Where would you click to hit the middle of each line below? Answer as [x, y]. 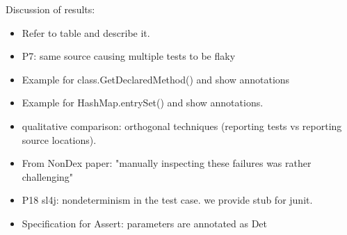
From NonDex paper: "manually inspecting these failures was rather [167, 163]
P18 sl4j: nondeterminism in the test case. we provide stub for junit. [167, 200]
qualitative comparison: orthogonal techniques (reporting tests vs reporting [182, 125]
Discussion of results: [50, 9]
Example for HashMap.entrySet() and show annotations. [143, 103]
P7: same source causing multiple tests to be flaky [129, 56]
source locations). [59, 139]
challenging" [48, 176]
